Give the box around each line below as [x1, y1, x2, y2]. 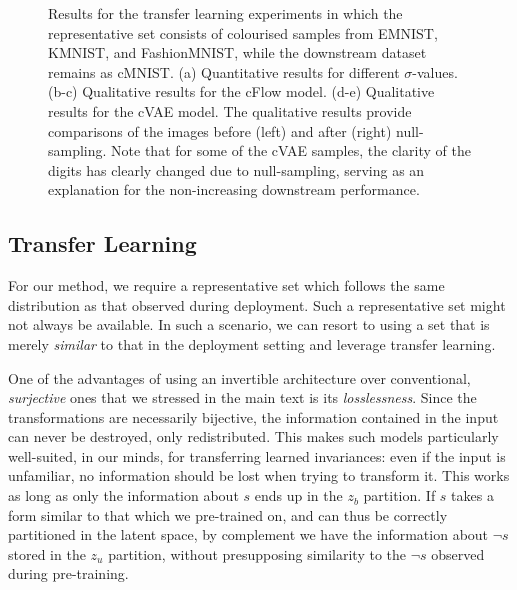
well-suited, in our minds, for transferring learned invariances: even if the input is [8, 445, 506, 466]
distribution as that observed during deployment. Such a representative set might [8, 294, 506, 315]
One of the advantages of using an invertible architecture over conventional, [8, 367, 471, 388]
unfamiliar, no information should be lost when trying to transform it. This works [8, 465, 510, 486]
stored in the [8, 543, 86, 564]
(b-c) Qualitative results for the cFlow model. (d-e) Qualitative [48, 81, 435, 102]
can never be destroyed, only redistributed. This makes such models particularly [8, 426, 499, 447]
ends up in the [254, 485, 343, 506]
